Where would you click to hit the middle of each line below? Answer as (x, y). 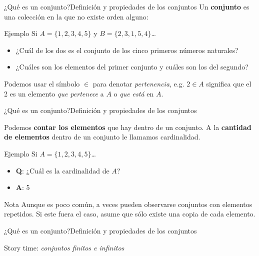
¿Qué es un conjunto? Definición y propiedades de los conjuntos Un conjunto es (127, 6)
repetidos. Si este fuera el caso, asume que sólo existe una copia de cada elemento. (130, 214)
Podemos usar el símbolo (42, 83)
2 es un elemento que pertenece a (54, 93)
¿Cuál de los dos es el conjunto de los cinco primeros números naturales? (127, 50)
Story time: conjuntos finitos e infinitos (64, 247)
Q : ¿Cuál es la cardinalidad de (62, 170)
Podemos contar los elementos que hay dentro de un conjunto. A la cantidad (128, 127)
